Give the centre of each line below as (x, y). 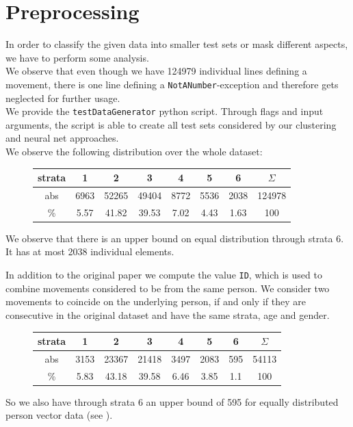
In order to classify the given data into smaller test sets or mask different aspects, (177, 44)
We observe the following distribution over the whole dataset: (134, 151)
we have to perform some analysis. (77, 57)
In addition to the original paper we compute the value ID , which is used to (164, 275)
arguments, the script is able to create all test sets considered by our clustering (171, 124)
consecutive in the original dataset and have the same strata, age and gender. (168, 314)
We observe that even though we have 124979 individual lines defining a (156, 71)
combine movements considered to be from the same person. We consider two (168, 288)
